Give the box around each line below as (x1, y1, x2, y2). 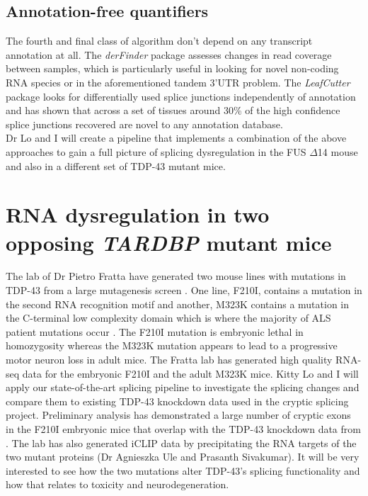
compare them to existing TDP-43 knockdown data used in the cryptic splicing (6, 393, 349, 408)
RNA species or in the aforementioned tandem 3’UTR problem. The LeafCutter (6, 74, 350, 89)
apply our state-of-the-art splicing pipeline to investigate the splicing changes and (6, 380, 360, 395)
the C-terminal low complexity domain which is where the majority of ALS (6, 310, 331, 325)
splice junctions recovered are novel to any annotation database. (6, 116, 283, 131)
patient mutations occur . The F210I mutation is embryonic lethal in (6, 324, 304, 339)
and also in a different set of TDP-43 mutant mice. (6, 158, 226, 173)
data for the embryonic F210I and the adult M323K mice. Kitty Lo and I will (22, 366, 359, 381)
